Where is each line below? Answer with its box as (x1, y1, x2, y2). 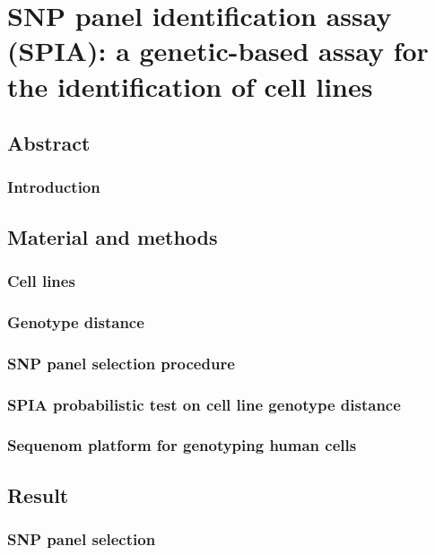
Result (7, 481, 69, 508)
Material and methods (7, 222, 218, 250)
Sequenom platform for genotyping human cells (7, 434, 357, 456)
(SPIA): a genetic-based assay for (7, 32, 429, 69)
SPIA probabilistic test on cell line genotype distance (7, 393, 401, 415)
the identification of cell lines (7, 67, 373, 104)
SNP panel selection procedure (7, 351, 235, 374)
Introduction (7, 176, 100, 198)
